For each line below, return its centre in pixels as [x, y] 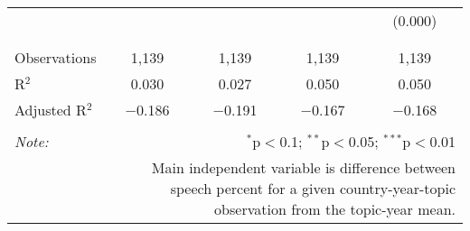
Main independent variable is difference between [303, 167]
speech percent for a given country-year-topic [313, 188]
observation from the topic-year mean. [335, 209]
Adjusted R [51, 110]
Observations [56, 57]
